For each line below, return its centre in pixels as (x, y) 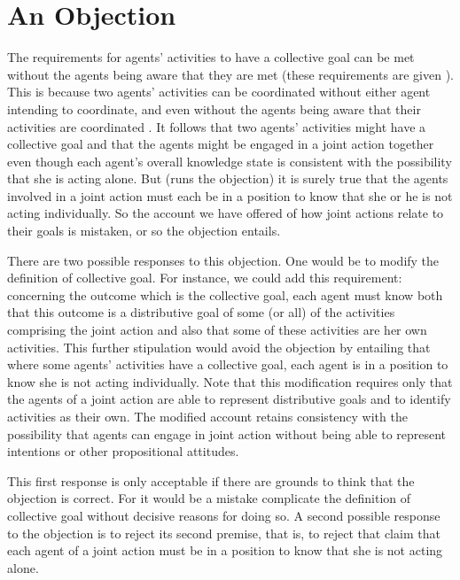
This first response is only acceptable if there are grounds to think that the (211, 480)
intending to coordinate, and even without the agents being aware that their (214, 108)
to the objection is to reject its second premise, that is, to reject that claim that (224, 533)
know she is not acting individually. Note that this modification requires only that (230, 381)
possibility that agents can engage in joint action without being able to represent (227, 433)
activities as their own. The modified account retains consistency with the (207, 416)
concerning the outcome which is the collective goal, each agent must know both (225, 294)
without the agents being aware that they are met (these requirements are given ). (230, 74)
